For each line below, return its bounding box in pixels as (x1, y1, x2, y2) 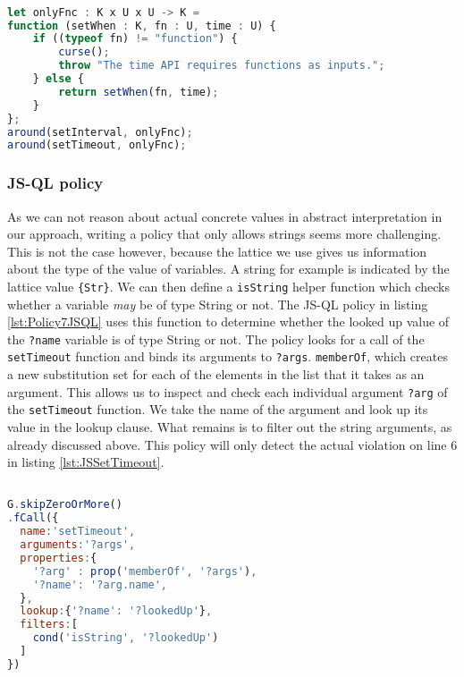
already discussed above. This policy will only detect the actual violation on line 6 (7, 435, 458, 453)
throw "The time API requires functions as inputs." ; (58, 59, 385, 72)
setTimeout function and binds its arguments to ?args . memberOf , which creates (7, 347, 448, 366)
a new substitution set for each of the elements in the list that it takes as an (7, 365, 425, 384)
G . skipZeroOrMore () (7, 498, 122, 512)
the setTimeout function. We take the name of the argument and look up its (7, 400, 428, 419)
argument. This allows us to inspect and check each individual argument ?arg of (7, 382, 448, 401)
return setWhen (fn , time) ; (58, 85, 219, 98)
